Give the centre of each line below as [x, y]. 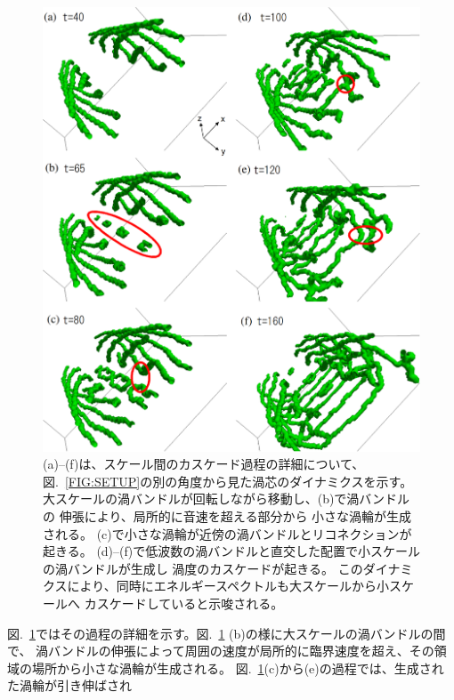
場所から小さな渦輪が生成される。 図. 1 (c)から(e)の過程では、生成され [238, 668]
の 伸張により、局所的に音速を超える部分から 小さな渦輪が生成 [227, 516]
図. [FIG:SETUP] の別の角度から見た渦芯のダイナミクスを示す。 [228, 481]
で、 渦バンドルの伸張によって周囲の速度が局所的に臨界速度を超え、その [221, 651]
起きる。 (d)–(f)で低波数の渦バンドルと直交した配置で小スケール [231, 551]
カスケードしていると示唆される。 [184, 603]
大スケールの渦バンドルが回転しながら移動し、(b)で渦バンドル [227, 499]
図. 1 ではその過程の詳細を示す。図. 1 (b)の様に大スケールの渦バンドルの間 [227, 633]
